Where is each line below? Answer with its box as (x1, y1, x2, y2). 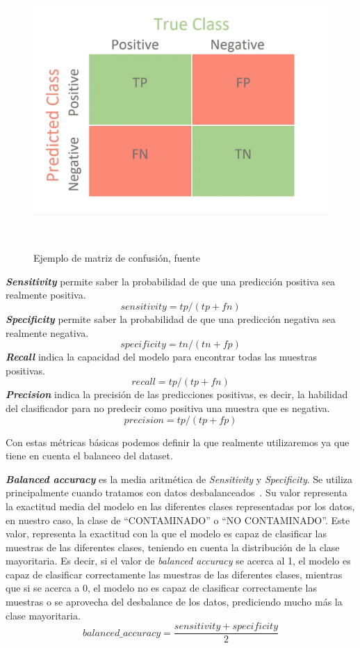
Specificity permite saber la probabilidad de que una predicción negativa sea (6, 311, 336, 326)
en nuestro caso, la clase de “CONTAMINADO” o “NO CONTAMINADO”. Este (6, 512, 350, 527)
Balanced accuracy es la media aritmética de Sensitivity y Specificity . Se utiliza (6, 471, 353, 486)
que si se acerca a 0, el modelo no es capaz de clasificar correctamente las (6, 580, 318, 595)
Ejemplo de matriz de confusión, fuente (33, 251, 200, 265)
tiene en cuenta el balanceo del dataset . (6, 448, 173, 463)
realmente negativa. (6, 325, 89, 340)
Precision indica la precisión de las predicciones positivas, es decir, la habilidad (6, 387, 348, 402)
